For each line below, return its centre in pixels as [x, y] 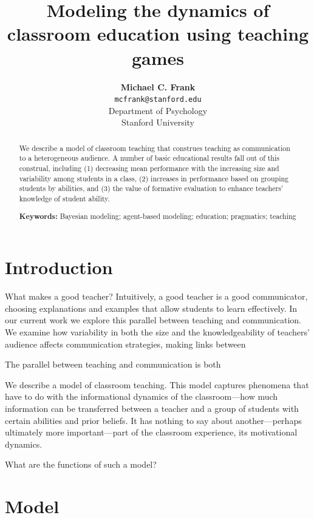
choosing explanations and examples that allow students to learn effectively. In [151, 308]
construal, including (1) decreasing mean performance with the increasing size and [149, 168]
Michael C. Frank [158, 86]
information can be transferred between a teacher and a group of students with [152, 408]
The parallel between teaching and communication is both [113, 364]
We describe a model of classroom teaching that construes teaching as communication [155, 148]
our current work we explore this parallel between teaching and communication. [153, 320]
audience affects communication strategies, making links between [125, 344]
